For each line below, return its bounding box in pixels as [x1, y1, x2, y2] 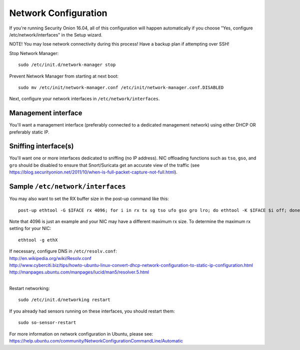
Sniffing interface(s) [9, 142, 74, 150]
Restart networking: [9, 285, 50, 291]
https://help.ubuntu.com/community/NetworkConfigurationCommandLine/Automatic [9, 338, 183, 344]
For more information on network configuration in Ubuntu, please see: [9, 330, 153, 337]
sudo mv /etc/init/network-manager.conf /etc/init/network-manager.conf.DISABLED [18, 84, 224, 90]
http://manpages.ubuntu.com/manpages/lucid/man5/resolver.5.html [9, 269, 149, 275]
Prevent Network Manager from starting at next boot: [9, 73, 119, 79]
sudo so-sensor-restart [18, 320, 76, 325]
